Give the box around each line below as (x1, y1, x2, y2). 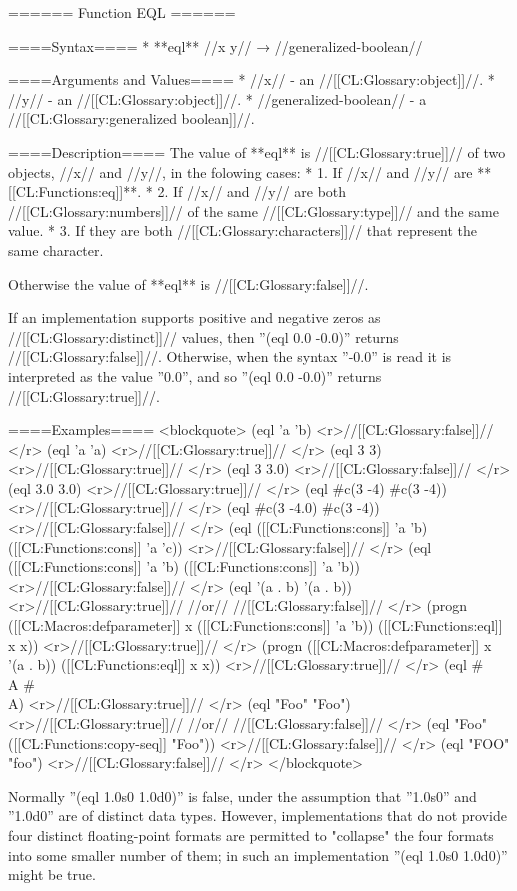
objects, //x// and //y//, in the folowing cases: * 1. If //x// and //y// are (8, 161, 473, 182)
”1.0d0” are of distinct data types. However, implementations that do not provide (8, 805, 507, 826)
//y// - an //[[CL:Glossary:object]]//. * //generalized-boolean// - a (8, 88, 427, 109)
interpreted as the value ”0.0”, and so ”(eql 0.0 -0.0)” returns (8, 365, 382, 386)
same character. (8, 239, 104, 260)
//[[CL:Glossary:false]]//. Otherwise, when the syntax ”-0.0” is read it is (8, 346, 452, 367)
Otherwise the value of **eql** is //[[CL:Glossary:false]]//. (8, 273, 369, 294)
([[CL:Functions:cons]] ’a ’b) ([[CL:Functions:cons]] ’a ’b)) (8, 556, 360, 577)
